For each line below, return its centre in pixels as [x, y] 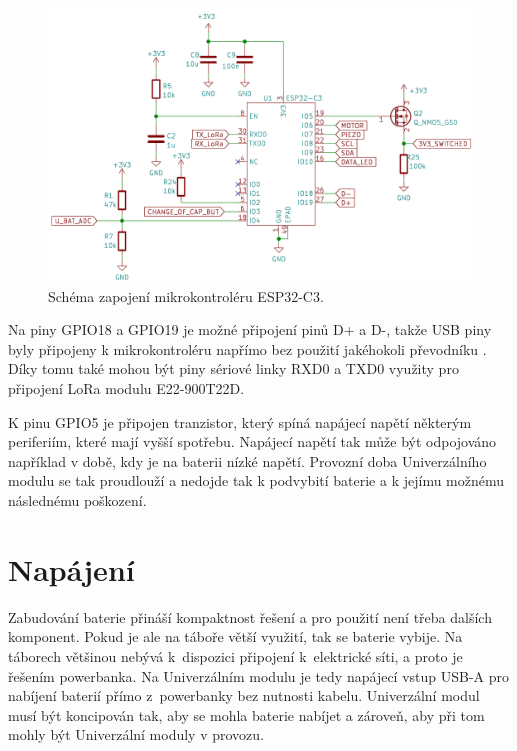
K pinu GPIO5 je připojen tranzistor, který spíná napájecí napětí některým [240, 421]
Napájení [71, 568]
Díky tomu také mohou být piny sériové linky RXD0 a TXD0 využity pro [233, 368]
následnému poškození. [77, 500]
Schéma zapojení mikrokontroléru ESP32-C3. [186, 295]
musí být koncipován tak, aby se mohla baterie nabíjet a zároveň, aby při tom [246, 714]
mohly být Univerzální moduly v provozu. [136, 734]
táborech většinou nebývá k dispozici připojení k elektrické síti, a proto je [235, 655]
